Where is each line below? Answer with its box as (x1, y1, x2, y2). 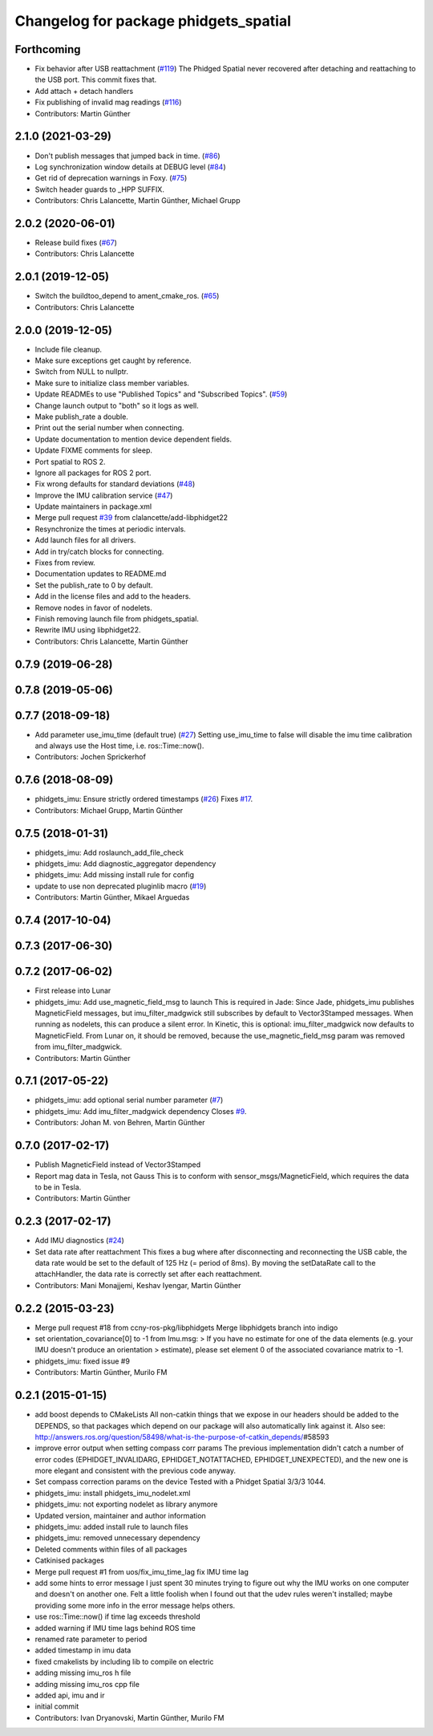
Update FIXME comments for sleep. (34, 445, 152, 455)
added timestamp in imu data (34, 1645, 132, 1655)
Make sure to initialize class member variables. (34, 378, 190, 388)
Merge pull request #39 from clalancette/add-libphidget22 (34, 513, 229, 522)
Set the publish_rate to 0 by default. (34, 580, 153, 590)
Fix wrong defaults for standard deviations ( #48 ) (34, 479, 196, 489)
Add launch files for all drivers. (34, 535, 136, 545)
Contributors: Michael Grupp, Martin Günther (34, 805, 184, 815)
